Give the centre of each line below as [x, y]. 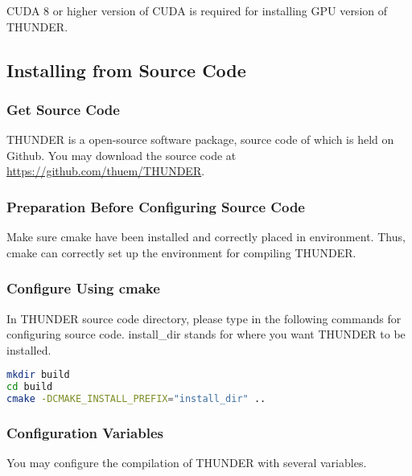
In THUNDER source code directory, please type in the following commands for [204, 318]
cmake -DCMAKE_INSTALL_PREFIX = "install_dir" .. [136, 399]
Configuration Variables [85, 432]
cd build [30, 387]
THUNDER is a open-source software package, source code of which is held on [200, 140]
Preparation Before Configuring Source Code [156, 206]
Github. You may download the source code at [122, 155]
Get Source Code [63, 109]
